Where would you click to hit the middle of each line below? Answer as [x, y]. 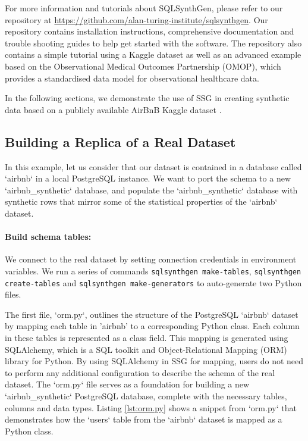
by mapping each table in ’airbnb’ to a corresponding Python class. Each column [152, 326]
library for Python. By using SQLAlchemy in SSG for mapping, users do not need [154, 361]
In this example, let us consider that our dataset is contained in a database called [153, 166]
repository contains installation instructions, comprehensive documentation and [150, 31]
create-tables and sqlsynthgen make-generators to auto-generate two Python [153, 282]
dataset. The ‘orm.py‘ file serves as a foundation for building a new [127, 384]
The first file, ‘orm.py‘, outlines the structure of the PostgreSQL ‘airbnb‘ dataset [152, 314]
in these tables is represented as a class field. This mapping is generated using [147, 337]
